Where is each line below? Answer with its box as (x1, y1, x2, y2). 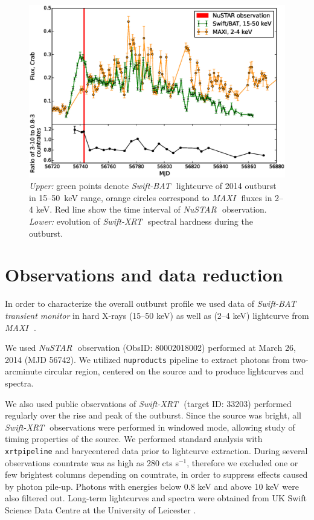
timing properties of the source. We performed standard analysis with (5, 432, 263, 445)
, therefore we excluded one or (187, 456, 298, 469)
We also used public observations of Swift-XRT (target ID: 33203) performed (5, 397, 292, 409)
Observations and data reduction (5, 262, 283, 287)
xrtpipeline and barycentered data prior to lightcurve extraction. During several (5, 444, 308, 457)
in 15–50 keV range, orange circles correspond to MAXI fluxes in (29, 191, 272, 204)
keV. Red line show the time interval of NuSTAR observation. (36, 203, 267, 216)
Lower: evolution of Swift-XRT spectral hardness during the (29, 215, 253, 228)
